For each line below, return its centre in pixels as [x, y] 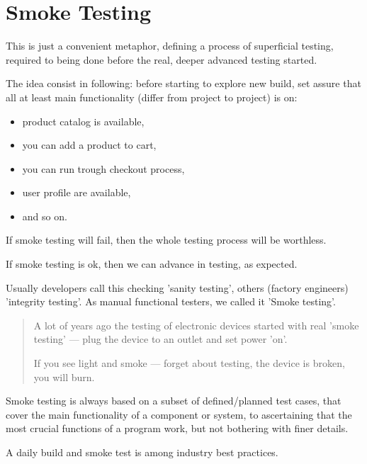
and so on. [45, 216]
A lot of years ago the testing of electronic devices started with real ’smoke [196, 325]
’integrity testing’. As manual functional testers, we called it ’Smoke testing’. [171, 301]
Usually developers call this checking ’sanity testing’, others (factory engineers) [177, 287]
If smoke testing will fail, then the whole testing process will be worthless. [166, 240]
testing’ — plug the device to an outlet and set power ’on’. [160, 339]
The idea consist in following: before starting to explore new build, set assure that [183, 83]
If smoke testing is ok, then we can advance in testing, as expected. [152, 264]
